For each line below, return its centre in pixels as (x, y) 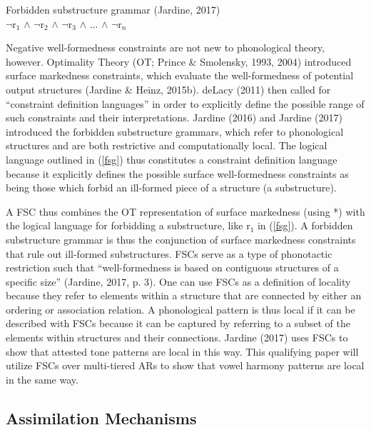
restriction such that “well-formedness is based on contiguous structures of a (172, 267)
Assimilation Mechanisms (101, 417)
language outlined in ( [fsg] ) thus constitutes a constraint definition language (172, 159)
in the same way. (42, 379)
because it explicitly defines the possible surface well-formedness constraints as (177, 173)
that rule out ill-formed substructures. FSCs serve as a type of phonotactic (169, 253)
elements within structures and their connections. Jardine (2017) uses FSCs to (177, 337)
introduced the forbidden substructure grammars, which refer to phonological (175, 131)
